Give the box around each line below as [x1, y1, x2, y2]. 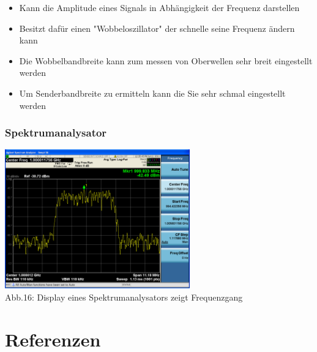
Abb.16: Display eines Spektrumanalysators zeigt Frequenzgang [5, 290, 243, 303]
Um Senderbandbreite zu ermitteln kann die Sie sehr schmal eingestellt [19, 86, 286, 99]
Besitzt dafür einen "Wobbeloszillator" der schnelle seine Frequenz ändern [19, 21, 295, 34]
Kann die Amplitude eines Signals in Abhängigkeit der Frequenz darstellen [19, 1, 300, 13]
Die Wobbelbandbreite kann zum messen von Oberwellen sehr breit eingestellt [19, 54, 313, 67]
